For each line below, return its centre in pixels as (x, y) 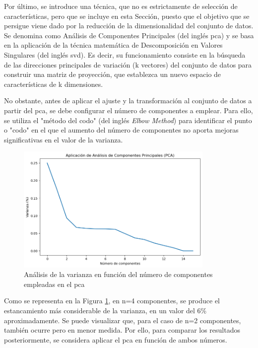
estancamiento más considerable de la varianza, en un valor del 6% (105, 311)
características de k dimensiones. (54, 84)
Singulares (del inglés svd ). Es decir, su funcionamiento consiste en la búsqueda (125, 54)
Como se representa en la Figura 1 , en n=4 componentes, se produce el (112, 301)
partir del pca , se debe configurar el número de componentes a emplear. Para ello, (129, 110)
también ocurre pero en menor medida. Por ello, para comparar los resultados (122, 330)
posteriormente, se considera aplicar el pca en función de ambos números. (116, 339)
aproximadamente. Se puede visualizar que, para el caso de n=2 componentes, (123, 320)
